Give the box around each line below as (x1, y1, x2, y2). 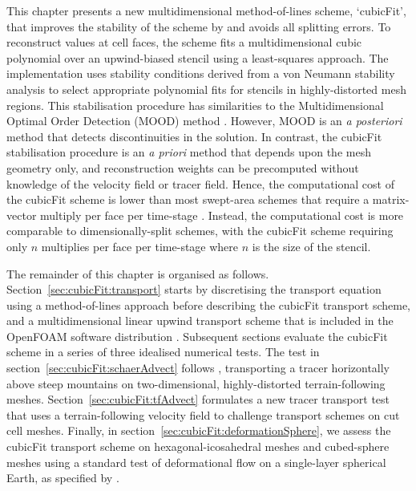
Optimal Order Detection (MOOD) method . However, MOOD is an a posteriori (6, 112, 402, 129)
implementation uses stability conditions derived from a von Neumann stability (6, 65, 395, 82)
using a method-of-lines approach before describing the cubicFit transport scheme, (6, 296, 411, 313)
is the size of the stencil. (252, 237, 371, 254)
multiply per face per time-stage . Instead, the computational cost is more (40, 206, 404, 223)
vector (6, 206, 37, 223)
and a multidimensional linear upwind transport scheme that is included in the (6, 312, 394, 329)
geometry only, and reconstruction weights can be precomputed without (6, 159, 359, 176)
